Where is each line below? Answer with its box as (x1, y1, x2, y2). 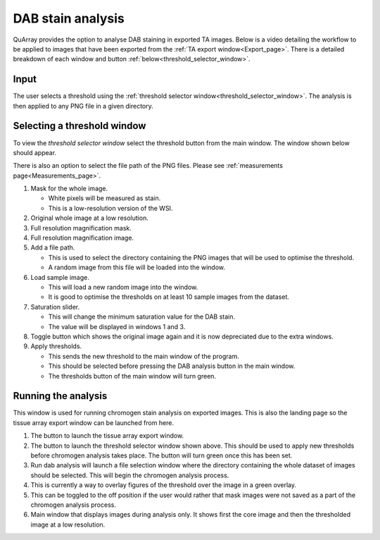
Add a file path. (30, 243, 75, 252)
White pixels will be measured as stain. (48, 194, 161, 202)
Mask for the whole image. (30, 184, 108, 193)
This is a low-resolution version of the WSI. (48, 204, 173, 212)
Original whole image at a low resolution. (30, 214, 149, 222)
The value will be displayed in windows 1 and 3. (48, 322, 186, 331)
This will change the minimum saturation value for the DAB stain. (48, 312, 236, 321)
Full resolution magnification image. (30, 233, 134, 243)
